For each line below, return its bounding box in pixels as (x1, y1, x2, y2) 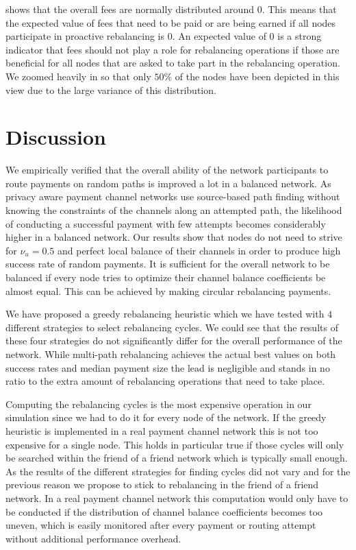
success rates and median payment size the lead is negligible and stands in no (5, 360, 330, 374)
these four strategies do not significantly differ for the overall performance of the (5, 333, 342, 348)
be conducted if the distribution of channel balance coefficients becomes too (5, 504, 323, 518)
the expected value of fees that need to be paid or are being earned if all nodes (5, 15, 336, 29)
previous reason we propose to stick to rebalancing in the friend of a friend (5, 477, 319, 492)
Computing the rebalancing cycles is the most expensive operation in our (5, 396, 311, 411)
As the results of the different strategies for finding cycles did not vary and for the (5, 464, 351, 478)
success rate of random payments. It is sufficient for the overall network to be (5, 256, 330, 271)
